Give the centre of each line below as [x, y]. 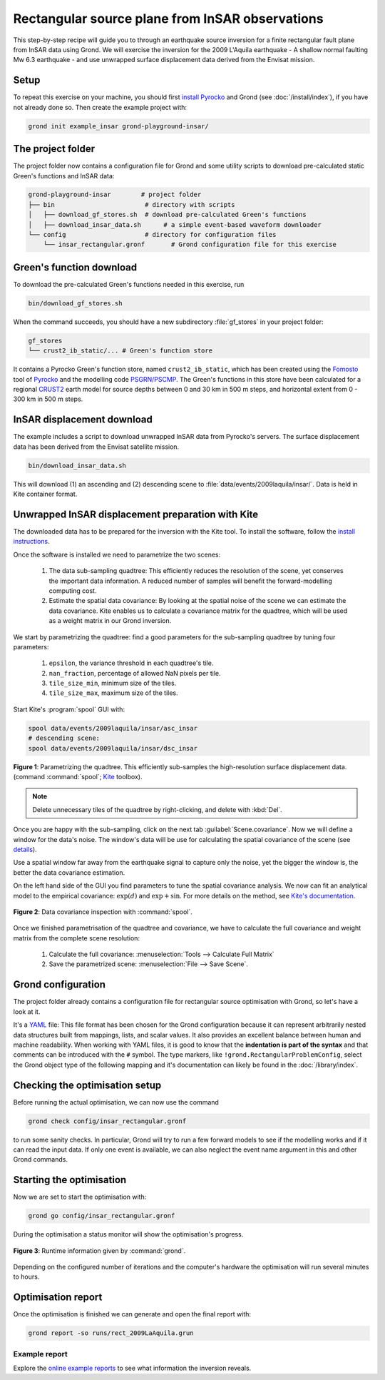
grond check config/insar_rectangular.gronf [107, 1121]
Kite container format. [45, 494]
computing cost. [73, 590]
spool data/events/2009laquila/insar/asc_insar [113, 728]
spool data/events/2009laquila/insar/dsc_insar [113, 748]
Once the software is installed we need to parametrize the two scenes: [117, 554]
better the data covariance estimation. [69, 872]
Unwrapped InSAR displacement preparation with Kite [136, 514]
